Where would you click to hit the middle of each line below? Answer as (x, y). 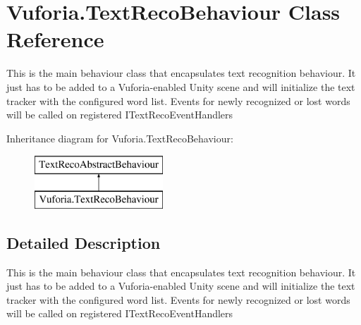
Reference (55, 39)
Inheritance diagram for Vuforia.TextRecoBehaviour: (120, 138)
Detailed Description (84, 242)
